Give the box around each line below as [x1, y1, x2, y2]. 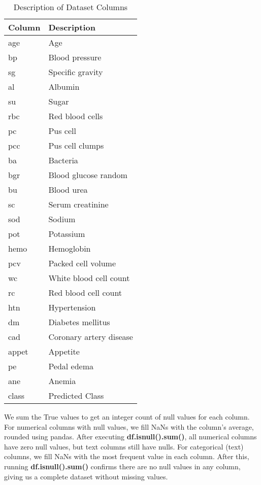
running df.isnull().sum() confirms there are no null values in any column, [4, 461, 241, 471]
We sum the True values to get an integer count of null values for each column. [4, 411, 250, 422]
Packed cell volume [48, 257, 116, 269]
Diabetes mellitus [48, 316, 110, 328]
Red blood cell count [48, 287, 122, 298]
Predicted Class [48, 390, 104, 401]
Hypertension [48, 301, 96, 313]
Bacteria [48, 154, 78, 166]
